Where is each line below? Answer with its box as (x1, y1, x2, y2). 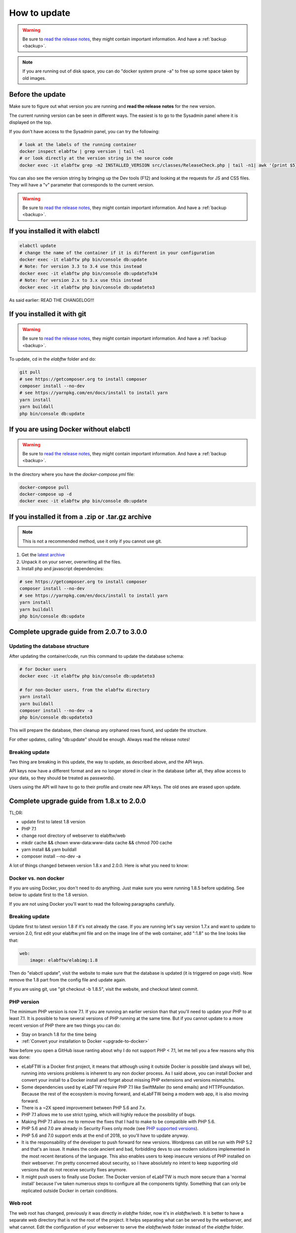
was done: (9, 1054, 31, 1060)
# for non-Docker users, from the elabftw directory (19, 687, 150, 692)
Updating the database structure (9, 643, 89, 650)
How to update (9, 7, 71, 18)
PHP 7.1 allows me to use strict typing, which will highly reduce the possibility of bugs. (21, 1112, 196, 1118)
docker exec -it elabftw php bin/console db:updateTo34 (19, 270, 158, 276)
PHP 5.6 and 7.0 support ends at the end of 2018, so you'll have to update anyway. (21, 1132, 189, 1138)
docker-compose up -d (19, 491, 72, 497)
